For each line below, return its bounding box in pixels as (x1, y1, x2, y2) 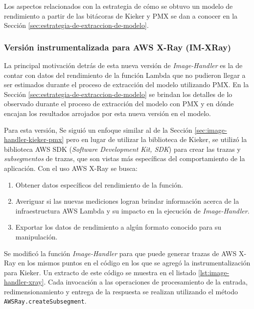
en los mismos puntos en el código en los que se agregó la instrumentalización (18, 258, 251, 268)
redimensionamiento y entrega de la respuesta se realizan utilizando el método (4, 286, 238, 296)
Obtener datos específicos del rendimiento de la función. (15, 179, 183, 190)
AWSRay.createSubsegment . (4, 296, 87, 306)
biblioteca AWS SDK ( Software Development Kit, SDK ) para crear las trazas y (4, 143, 241, 154)
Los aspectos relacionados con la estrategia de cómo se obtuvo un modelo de (4, 1, 233, 11)
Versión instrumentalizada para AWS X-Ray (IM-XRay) (4, 41, 231, 53)
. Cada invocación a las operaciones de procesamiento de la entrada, (44, 277, 248, 287)
